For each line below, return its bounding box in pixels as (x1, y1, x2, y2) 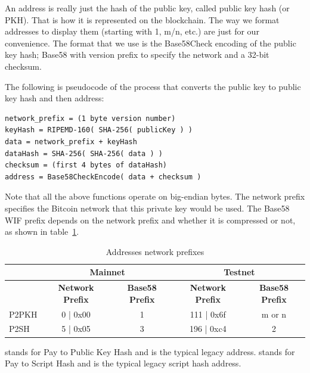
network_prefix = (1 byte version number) (5, 114, 176, 123)
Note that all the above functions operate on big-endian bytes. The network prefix (5, 190, 305, 203)
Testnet (224, 266, 255, 278)
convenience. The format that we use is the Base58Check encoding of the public (5, 36, 296, 49)
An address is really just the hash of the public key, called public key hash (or (5, 2, 290, 14)
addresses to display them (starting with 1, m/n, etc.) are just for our (5, 25, 259, 38)
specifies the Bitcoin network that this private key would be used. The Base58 (5, 201, 290, 214)
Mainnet (89, 266, 125, 278)
